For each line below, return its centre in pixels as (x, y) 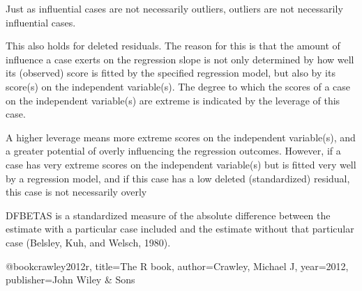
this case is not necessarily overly (76, 192)
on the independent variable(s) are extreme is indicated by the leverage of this (173, 100)
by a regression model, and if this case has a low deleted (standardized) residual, (178, 178)
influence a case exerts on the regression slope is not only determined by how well (180, 59)
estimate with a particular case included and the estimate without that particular (180, 229)
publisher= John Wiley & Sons (70, 280)
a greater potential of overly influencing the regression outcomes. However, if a (173, 151)
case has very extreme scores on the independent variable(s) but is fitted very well (181, 164)
